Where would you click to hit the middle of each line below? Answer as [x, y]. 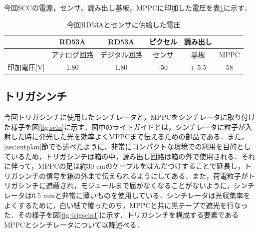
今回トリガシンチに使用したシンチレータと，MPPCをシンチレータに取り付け [130, 117]
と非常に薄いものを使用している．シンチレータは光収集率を [152, 195]
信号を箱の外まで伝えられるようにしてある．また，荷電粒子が [147, 175]
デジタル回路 [121, 55]
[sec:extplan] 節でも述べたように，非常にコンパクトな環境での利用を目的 [121, 146]
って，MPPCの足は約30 [56, 166]
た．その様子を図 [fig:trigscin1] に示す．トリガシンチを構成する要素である [122, 215]
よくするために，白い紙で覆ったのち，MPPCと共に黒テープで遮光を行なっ [126, 205]
